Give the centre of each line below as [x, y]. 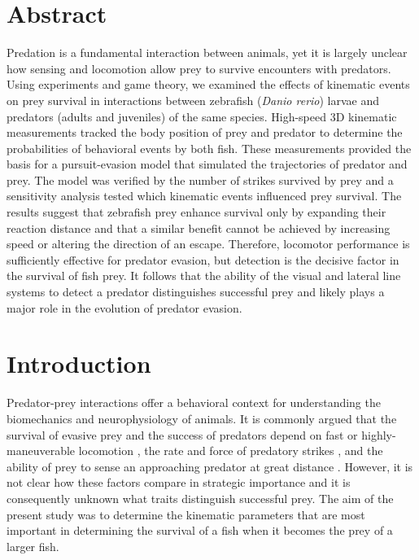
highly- [379, 434]
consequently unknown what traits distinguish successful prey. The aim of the [200, 498]
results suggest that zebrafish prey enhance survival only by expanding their [196, 212]
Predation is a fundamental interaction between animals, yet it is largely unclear [207, 52]
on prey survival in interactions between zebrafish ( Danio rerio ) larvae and [193, 100]
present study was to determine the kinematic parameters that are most [186, 514]
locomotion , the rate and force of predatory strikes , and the [231, 451]
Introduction [79, 363]
